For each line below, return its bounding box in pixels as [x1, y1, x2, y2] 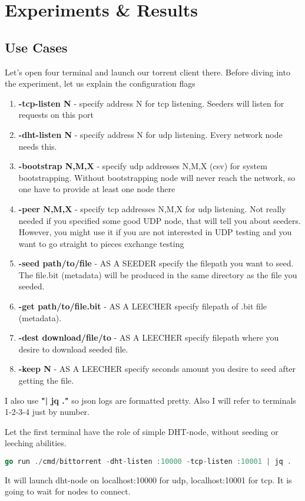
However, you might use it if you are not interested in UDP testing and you [18, 226, 292, 238]
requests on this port [18, 108, 94, 121]
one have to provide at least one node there [18, 183, 175, 195]
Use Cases [5, 38, 68, 56]
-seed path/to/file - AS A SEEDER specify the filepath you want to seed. [18, 257, 294, 269]
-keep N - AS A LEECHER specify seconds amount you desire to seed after [18, 362, 296, 375]
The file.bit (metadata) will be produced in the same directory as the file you [18, 268, 297, 281]
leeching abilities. [5, 437, 67, 449]
